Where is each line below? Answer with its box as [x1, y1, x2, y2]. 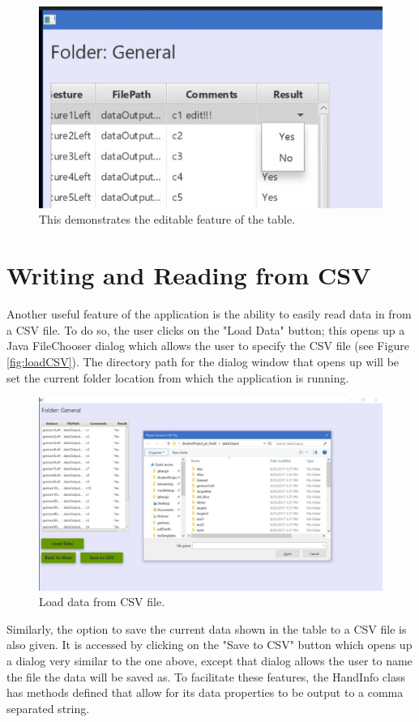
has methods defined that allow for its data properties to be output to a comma [6, 684, 404, 701]
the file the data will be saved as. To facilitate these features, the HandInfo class [6, 668, 406, 685]
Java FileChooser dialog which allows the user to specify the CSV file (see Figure [6, 337, 409, 354]
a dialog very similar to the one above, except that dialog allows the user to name [6, 652, 413, 669]
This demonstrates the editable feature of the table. [39, 211, 296, 228]
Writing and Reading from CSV [6, 258, 371, 292]
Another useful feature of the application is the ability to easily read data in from [6, 305, 412, 323]
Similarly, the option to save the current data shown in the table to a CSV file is [6, 620, 407, 637]
